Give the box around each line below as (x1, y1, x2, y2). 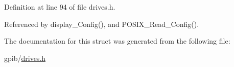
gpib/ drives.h (4, 52, 46, 63)
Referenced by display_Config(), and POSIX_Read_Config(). (4, 18, 199, 29)
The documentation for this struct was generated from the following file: (4, 36, 230, 46)
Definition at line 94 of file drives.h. (4, 2, 115, 12)
